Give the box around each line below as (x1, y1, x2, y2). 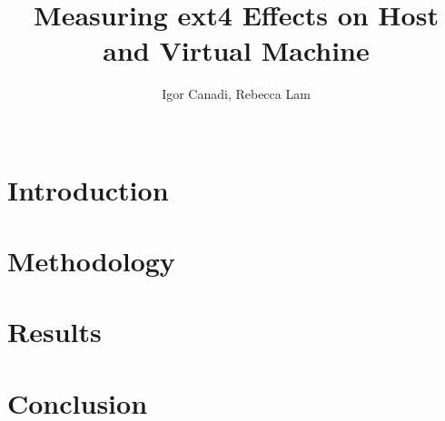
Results (7, 313, 102, 350)
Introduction (7, 171, 169, 208)
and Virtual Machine (103, 32, 370, 69)
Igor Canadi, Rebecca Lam (162, 84, 311, 103)
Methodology (7, 241, 175, 279)
